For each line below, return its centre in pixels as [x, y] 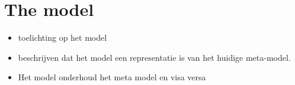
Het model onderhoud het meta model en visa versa [112, 77]
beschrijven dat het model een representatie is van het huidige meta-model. [154, 57]
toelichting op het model [62, 37]
